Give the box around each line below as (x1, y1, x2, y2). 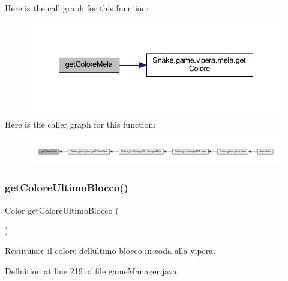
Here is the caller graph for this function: (5, 118, 156, 131)
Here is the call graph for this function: (5, 2, 149, 14)
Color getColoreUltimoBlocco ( (5, 203, 119, 216)
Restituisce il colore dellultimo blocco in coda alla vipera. (5, 244, 216, 256)
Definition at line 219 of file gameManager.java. (5, 264, 179, 277)
